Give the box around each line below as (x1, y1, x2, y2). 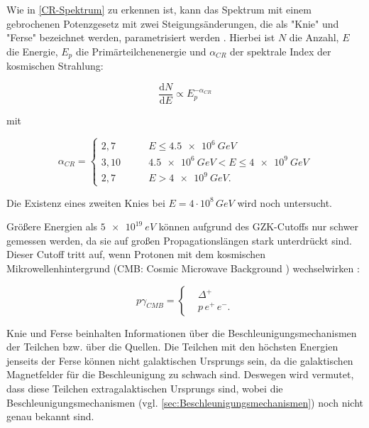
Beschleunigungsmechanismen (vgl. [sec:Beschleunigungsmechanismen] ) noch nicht (6, 395, 363, 410)
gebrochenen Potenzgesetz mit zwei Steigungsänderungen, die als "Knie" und (6, 16, 339, 31)
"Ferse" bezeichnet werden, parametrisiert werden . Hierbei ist (6, 30, 275, 45)
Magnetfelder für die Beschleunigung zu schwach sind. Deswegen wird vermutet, (6, 367, 354, 382)
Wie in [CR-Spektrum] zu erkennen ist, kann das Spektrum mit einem (6, 2, 312, 16)
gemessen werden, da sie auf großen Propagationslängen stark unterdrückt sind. (6, 232, 353, 247)
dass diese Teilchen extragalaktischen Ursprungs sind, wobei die (6, 380, 283, 395)
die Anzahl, (289, 30, 339, 45)
